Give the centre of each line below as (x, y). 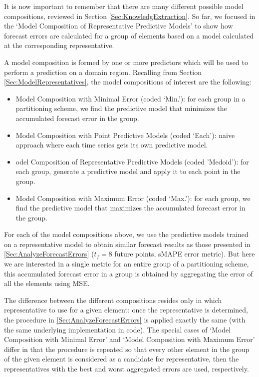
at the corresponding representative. (59, 45)
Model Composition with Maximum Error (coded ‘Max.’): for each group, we (133, 198)
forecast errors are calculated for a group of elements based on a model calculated (129, 35)
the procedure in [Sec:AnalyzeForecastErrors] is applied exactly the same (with (125, 320)
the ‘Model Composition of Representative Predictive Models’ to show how (119, 26)
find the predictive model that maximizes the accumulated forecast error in (130, 208)
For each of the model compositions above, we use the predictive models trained (126, 234)
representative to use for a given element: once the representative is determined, (126, 310)
